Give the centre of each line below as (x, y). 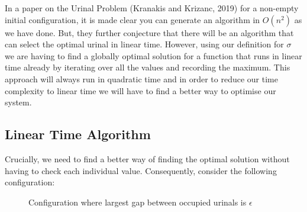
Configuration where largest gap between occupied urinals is (138, 202)
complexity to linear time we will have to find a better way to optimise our (140, 90)
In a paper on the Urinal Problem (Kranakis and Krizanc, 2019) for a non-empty (152, 8)
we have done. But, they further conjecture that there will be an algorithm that (149, 32)
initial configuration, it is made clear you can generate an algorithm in (133, 19)
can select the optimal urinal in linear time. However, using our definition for (144, 44)
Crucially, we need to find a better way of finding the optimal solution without (147, 158)
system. (18, 102)
